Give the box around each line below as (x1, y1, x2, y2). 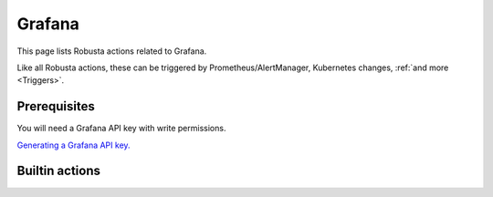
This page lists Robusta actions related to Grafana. (16, 46, 207, 57)
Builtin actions (16, 163, 100, 179)
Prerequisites (16, 98, 95, 114)
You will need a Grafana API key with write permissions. (16, 123, 226, 134)
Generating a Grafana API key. (16, 140, 131, 150)
